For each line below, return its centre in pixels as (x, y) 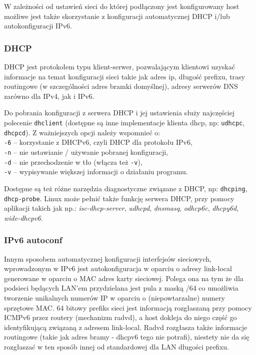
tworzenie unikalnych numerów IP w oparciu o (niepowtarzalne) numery (114, 298)
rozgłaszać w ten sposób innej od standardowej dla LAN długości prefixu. (116, 346)
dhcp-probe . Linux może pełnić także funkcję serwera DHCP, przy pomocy (119, 198)
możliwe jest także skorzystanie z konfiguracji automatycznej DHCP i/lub (117, 16)
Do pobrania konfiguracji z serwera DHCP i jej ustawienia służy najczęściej (119, 113)
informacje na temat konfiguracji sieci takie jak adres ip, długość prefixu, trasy (125, 76)
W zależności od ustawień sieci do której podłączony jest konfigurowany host (122, 6)
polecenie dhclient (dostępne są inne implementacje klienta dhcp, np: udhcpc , (124, 122)
